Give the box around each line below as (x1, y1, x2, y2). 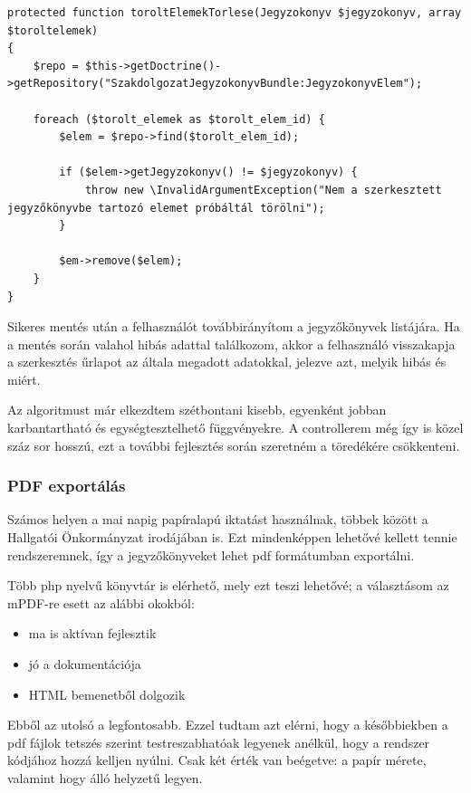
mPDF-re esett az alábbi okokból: (7, 593, 195, 612)
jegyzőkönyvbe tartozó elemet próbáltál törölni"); (7, 201, 325, 215)
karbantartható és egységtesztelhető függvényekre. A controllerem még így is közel (7, 418, 464, 437)
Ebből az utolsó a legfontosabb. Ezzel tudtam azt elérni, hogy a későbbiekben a (7, 715, 448, 734)
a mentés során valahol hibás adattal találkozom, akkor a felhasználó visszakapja (7, 334, 456, 353)
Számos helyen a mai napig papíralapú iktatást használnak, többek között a (7, 510, 428, 529)
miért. (7, 369, 41, 388)
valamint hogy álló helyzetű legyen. (7, 769, 203, 787)
